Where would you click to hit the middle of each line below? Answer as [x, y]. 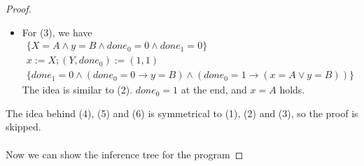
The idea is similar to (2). [77, 90]
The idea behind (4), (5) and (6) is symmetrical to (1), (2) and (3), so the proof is [182, 113]
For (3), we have [57, 32]
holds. [292, 90]
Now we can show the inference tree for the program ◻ [125, 154]
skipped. [23, 127]
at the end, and [214, 90]
